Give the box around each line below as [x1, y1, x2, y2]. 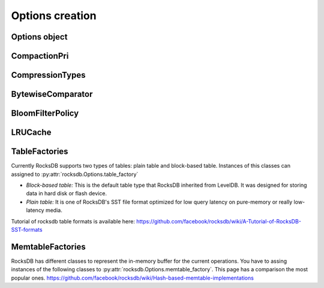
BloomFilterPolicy [11, 108, 79, 119]
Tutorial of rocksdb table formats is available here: [11, 217, 135, 225]
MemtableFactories [11, 241, 86, 251]
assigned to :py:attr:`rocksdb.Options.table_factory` [11, 171, 139, 178]
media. [45, 207, 62, 214]
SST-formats [11, 226, 43, 233]
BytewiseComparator [11, 89, 93, 99]
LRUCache [11, 128, 52, 138]
